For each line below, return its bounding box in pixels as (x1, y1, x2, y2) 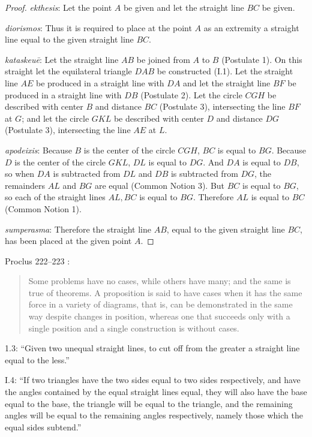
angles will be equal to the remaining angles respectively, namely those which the (5, 409, 303, 421)
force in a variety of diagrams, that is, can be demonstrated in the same (28, 298, 293, 311)
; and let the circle (22, 111, 89, 124)
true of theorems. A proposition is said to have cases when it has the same (28, 286, 302, 299)
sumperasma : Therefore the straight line (5, 222, 152, 235)
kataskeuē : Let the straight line (5, 53, 119, 65)
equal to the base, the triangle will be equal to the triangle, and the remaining (5, 397, 293, 409)
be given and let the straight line (123, 1, 244, 13)
